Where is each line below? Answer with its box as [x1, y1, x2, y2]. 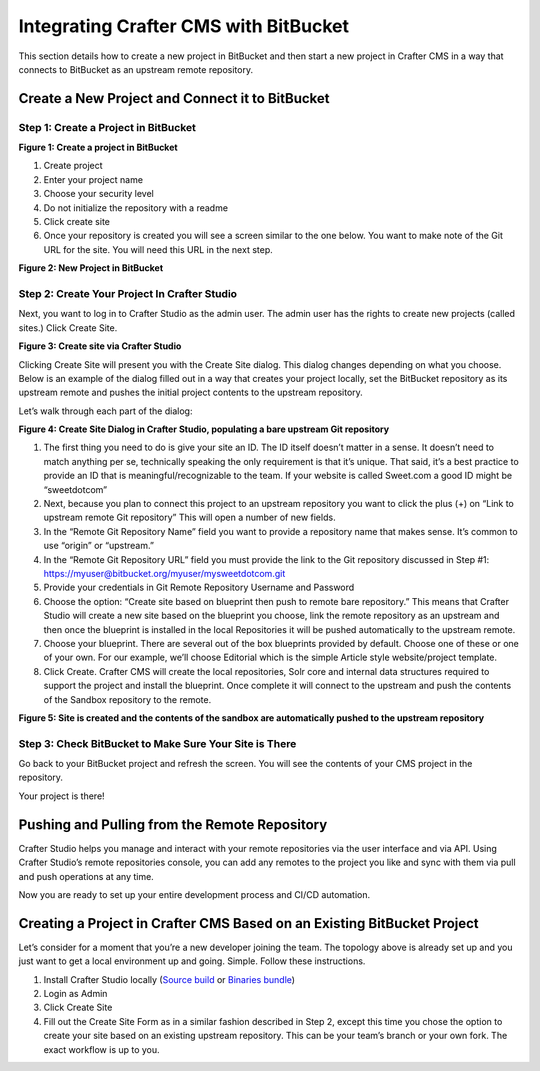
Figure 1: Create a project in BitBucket [18, 141, 179, 154]
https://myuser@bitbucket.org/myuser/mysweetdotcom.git [43, 568, 286, 579]
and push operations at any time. [18, 870, 154, 882]
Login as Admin [43, 987, 108, 999]
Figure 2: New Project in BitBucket [18, 262, 164, 274]
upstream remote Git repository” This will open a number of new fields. [43, 511, 336, 524]
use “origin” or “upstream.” [43, 540, 155, 552]
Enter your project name [43, 173, 144, 185]
